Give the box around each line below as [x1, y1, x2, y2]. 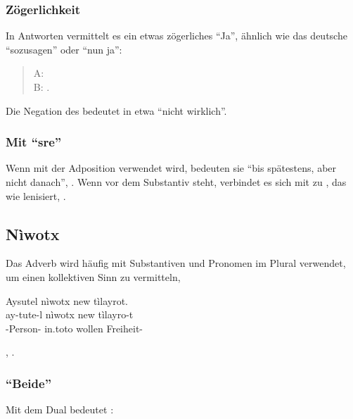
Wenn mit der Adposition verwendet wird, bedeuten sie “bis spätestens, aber [6, 161, 337, 175]
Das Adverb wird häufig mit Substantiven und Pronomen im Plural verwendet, [6, 256, 346, 270]
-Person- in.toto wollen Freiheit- [6, 320, 143, 335]
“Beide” [6, 374, 51, 392]
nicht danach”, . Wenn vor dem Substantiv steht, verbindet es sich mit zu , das [6, 175, 347, 189]
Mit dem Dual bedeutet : [6, 402, 114, 417]
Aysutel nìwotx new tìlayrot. [6, 293, 128, 308]
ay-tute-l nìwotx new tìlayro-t [6, 307, 134, 322]
